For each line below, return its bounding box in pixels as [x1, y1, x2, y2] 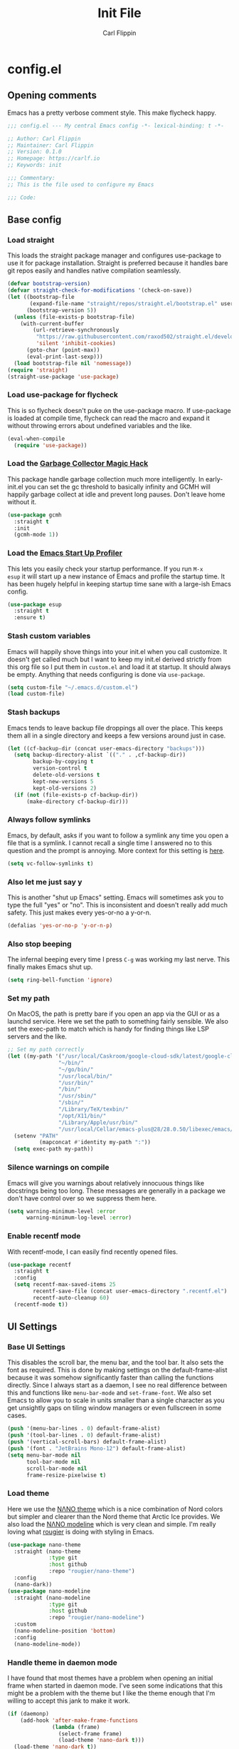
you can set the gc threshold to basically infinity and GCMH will [24, 482, 211, 491]
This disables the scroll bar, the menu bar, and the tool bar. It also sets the [7, 1358, 224, 1367]
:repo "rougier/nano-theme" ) [48, 1568, 135, 1575]
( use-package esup [7, 601, 62, 608]
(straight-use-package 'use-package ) [7, 373, 119, 380]
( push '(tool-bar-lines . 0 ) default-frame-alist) [7, 1432, 161, 1439]
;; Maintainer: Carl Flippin [7, 141, 94, 149]
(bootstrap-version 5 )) [26, 307, 97, 314]
